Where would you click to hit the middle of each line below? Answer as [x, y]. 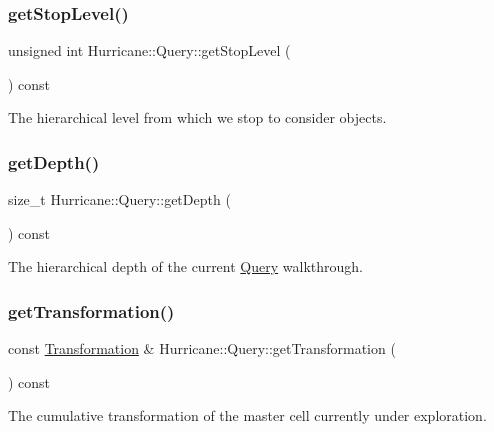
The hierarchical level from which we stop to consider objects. [197, 117]
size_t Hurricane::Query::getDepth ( [119, 199]
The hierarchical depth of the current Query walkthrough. [185, 266]
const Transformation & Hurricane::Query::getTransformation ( [202, 348]
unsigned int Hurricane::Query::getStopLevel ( [149, 50]
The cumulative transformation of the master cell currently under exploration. [247, 415]
